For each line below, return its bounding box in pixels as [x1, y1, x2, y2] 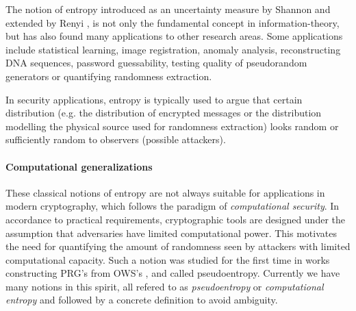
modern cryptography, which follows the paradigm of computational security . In [5, 199, 340, 213]
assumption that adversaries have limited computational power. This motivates [5, 225, 337, 240]
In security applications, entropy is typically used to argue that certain [5, 92, 303, 106]
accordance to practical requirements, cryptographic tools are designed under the [5, 212, 345, 226]
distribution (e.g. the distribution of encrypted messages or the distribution [5, 105, 322, 120]
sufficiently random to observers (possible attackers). [5, 132, 226, 147]
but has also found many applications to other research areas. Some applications [5, 29, 343, 43]
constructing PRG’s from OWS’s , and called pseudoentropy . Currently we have [5, 266, 340, 280]
